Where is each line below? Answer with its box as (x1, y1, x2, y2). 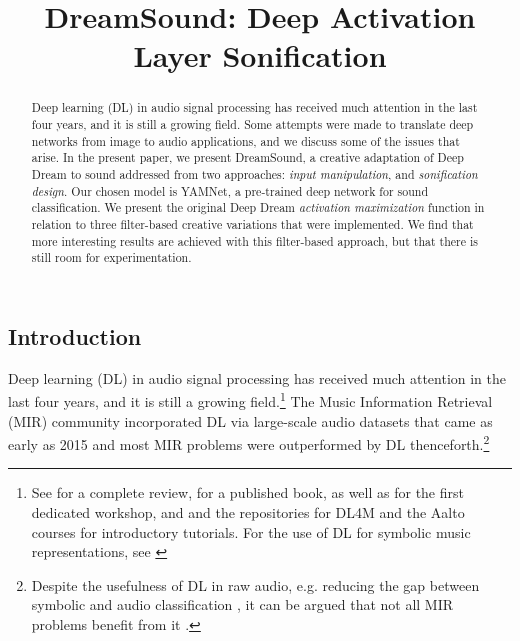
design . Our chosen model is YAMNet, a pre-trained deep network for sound (31, 182, 429, 199)
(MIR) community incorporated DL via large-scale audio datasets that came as (8, 410, 493, 431)
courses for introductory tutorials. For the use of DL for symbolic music (31, 521, 471, 542)
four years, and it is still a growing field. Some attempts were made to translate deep (31, 116, 474, 133)
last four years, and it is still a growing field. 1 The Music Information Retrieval (8, 388, 493, 411)
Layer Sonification (133, 35, 387, 76)
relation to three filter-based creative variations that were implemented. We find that (31, 215, 474, 232)
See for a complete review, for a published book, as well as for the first (31, 482, 464, 503)
